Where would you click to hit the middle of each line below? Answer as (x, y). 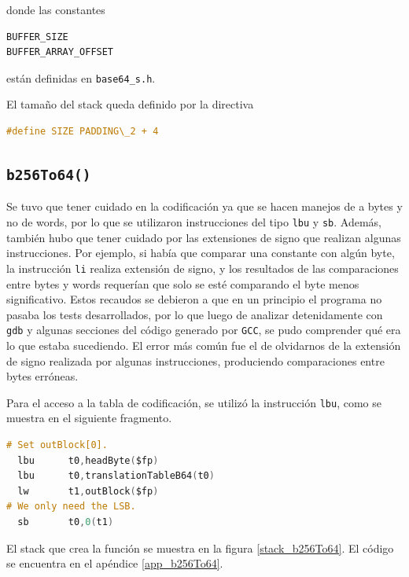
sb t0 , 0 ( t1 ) (66, 522)
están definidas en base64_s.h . (81, 77)
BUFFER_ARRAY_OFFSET (60, 52)
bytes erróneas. (42, 376)
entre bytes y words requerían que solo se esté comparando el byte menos (183, 283)
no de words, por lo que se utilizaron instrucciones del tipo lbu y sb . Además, (194, 222)
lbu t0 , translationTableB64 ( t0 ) (116, 476)
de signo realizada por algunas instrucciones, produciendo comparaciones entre (195, 360)
